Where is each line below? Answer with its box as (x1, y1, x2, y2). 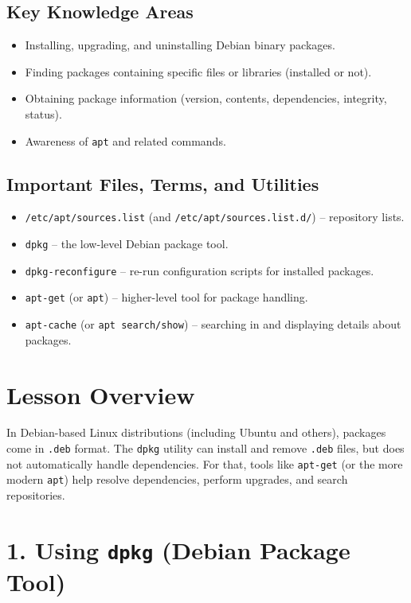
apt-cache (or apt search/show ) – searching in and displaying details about (25, 316, 401, 333)
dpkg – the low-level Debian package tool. (25, 235, 229, 252)
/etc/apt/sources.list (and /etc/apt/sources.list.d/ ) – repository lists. (25, 208, 405, 225)
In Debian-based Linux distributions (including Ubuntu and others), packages (6, 424, 386, 441)
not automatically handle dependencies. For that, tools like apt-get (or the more (6, 455, 403, 472)
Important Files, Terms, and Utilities (6, 171, 319, 196)
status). (25, 105, 62, 122)
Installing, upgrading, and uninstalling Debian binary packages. (25, 37, 335, 53)
